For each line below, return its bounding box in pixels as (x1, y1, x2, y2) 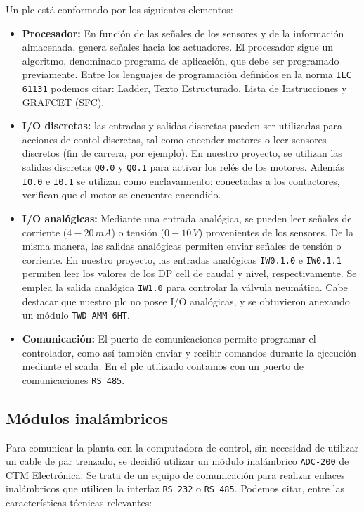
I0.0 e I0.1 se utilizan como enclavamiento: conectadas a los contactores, (22, 173, 340, 188)
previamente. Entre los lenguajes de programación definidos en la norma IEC (22, 67, 351, 82)
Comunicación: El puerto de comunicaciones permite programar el (22, 331, 316, 345)
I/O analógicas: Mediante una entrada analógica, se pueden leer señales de (22, 210, 352, 225)
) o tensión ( (111, 224, 165, 239)
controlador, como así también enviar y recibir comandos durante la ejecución (22, 345, 357, 359)
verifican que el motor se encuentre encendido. (22, 187, 221, 202)
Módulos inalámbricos (6, 407, 169, 428)
